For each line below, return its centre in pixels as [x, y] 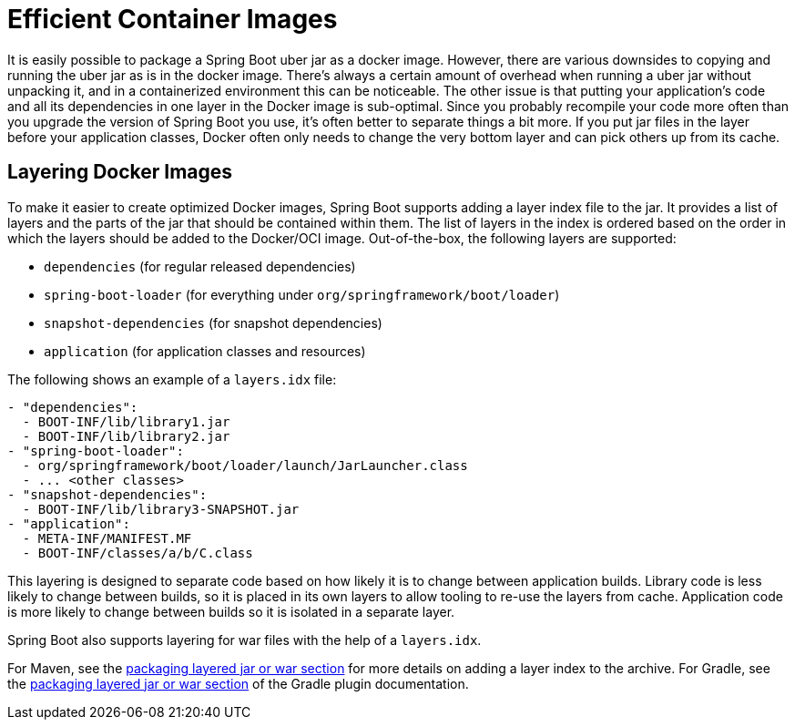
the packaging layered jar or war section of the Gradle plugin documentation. [238, 683]
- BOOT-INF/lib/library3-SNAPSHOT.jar [161, 509]
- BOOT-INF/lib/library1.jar [126, 421]
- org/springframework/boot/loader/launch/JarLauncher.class [245, 465]
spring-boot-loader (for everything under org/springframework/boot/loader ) [302, 294]
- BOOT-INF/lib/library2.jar [126, 436]
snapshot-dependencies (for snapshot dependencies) [213, 323]
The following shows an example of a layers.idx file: [172, 379]
